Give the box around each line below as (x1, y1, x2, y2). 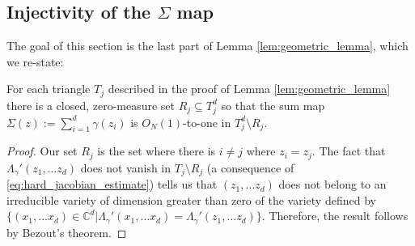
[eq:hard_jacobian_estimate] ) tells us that (6, 176, 218, 193)
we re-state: (6, 53, 64, 70)
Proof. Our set (6, 142, 78, 159)
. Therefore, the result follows (261, 207, 409, 224)
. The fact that (311, 142, 386, 159)
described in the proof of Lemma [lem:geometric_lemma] (108, 80, 391, 97)
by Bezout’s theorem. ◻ (6, 223, 127, 240)
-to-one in (183, 113, 231, 130)
